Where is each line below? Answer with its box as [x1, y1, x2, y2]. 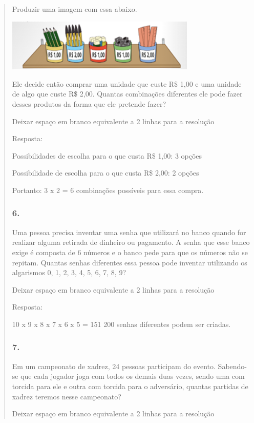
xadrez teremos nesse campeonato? [12, 391, 121, 401]
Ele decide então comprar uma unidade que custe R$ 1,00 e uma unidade [12, 78, 242, 89]
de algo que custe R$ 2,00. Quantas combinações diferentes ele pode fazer [12, 88, 243, 99]
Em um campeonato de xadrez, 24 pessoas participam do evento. [12, 360, 216, 371]
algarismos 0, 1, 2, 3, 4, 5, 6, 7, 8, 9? [12, 267, 126, 278]
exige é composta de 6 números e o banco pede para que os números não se [12, 246, 248, 257]
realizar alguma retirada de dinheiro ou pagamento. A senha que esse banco [12, 237, 250, 247]
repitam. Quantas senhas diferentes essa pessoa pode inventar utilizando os [12, 257, 247, 267]
